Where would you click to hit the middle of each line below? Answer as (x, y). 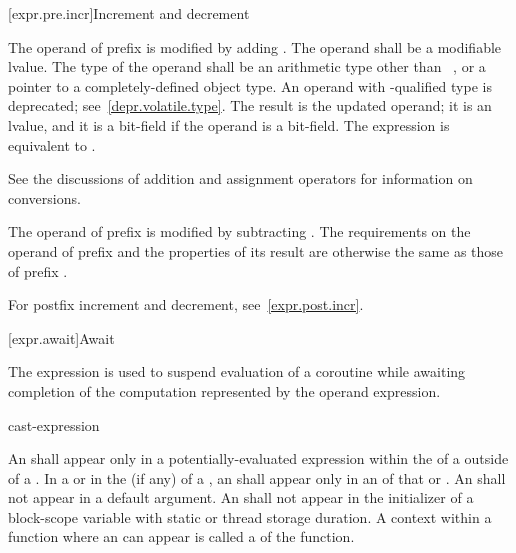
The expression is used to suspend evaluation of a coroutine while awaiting (237, 371)
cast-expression (54, 424)
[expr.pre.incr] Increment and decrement (129, 13)
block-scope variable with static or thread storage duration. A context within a (250, 516)
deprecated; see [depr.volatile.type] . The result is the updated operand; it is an (250, 105)
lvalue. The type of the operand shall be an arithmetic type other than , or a (247, 66)
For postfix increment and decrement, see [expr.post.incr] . (186, 304)
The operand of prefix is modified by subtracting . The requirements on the (239, 231)
